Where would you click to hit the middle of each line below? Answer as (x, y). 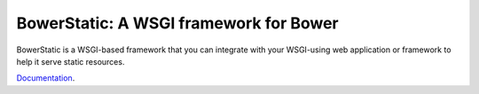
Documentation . (46, 78)
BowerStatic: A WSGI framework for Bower (177, 23)
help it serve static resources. (71, 61)
